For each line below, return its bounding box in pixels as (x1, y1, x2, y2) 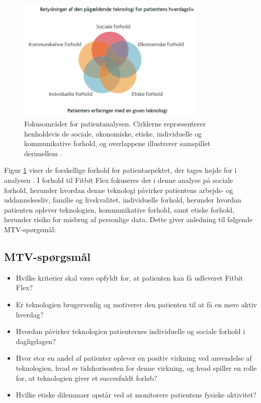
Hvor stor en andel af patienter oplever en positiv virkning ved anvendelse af (16, 353, 252, 363)
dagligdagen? (16, 335, 56, 346)
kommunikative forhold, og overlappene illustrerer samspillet (24, 138, 211, 149)
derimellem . (24, 148, 62, 158)
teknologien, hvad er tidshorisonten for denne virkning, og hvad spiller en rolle (16, 362, 257, 373)
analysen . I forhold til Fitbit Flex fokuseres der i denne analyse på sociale (4, 174, 233, 185)
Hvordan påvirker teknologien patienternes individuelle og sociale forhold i (16, 326, 245, 337)
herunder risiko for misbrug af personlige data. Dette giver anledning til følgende (4, 214, 253, 225)
